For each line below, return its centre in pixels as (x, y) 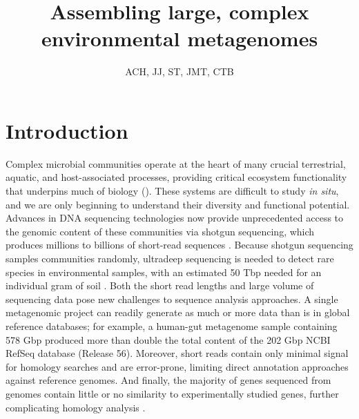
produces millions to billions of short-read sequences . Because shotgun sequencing (179, 245)
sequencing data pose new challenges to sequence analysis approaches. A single (172, 299)
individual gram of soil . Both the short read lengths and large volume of (160, 285)
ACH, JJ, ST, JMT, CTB (179, 71)
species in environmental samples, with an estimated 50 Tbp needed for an (164, 272)
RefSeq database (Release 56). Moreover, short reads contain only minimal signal (177, 353)
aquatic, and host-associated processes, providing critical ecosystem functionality (176, 177)
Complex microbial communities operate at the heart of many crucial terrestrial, (176, 163)
